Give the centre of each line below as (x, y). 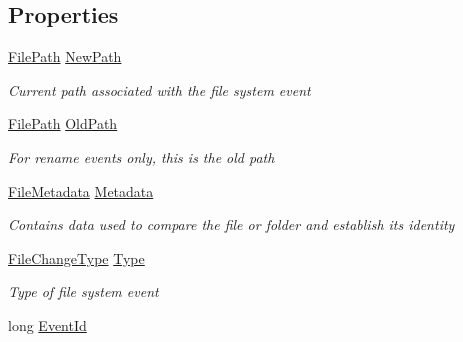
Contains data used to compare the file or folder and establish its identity (231, 224)
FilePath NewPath (65, 56)
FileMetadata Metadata (81, 190)
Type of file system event (83, 291)
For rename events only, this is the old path (141, 156)
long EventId (47, 324)
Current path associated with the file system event (159, 89)
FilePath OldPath (63, 123)
